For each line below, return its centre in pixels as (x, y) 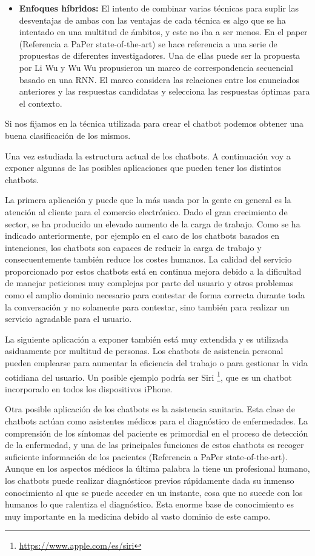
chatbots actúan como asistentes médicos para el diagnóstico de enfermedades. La (157, 421)
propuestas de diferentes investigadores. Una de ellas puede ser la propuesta (160, 55)
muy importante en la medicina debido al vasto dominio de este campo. (138, 516)
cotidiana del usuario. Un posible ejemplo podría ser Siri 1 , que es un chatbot (148, 376)
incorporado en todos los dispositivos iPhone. (89, 388)
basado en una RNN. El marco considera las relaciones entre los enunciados (159, 79)
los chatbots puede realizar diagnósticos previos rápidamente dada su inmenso (150, 481)
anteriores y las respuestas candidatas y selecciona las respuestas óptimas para (164, 91)
